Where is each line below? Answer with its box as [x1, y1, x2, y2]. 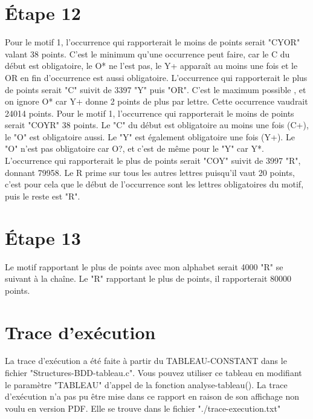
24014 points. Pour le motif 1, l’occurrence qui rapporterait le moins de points [5, 106, 294, 119]
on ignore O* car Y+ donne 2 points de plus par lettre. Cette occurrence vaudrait [5, 95, 308, 108]
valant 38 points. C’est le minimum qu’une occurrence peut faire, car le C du [5, 47, 290, 60]
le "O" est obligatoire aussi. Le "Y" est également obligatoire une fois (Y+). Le [5, 130, 295, 143]
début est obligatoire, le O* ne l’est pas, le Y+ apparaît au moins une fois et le [5, 59, 298, 72]
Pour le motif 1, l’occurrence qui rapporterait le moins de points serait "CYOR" [5, 36, 300, 48]
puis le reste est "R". [5, 189, 80, 202]
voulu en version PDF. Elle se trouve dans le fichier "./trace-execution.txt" [5, 401, 281, 414]
